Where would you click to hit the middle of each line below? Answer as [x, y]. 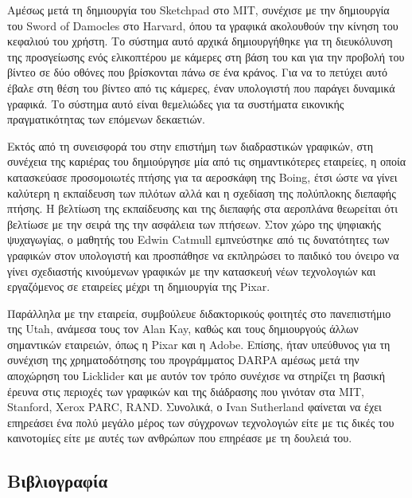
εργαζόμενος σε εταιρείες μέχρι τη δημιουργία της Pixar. [139, 286]
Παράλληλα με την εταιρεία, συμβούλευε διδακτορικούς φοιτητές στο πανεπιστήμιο [199, 313]
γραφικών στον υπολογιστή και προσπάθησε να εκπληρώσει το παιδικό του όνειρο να [203, 255]
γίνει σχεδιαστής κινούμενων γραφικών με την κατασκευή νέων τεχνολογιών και [192, 271]
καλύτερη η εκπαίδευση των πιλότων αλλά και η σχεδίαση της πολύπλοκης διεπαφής [202, 192]
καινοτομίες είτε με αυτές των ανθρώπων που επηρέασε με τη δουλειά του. [180, 438]
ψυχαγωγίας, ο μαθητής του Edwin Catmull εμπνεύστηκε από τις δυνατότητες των [198, 239]
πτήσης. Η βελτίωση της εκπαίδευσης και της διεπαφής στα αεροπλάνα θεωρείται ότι [203, 208]
